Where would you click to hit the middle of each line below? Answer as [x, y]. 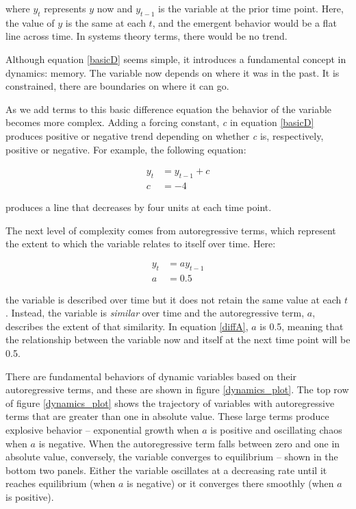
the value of [30, 22]
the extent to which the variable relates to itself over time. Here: [141, 244]
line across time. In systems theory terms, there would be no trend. [147, 36]
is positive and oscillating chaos [276, 429]
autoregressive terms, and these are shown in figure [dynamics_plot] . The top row [177, 389]
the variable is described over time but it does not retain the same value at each [174, 299]
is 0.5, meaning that [302, 326]
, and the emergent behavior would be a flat [244, 22]
